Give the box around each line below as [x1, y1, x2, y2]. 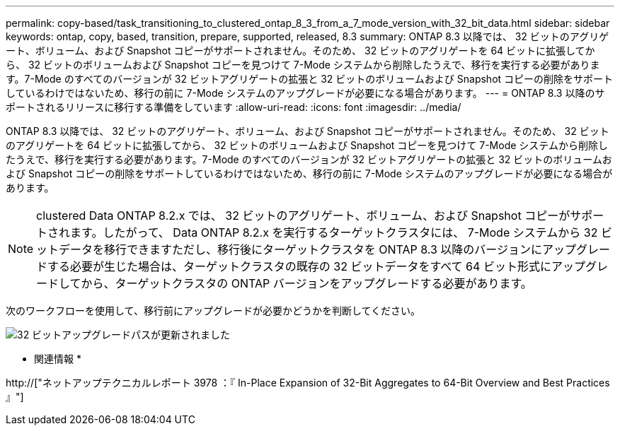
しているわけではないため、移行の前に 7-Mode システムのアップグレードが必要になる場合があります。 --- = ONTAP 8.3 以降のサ [6, 87, 605, 99]
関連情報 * [34, 353, 81, 365]
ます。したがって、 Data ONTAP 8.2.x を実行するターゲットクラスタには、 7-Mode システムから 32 [70, 225, 598, 240]
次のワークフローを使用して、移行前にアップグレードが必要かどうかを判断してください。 [6, 305, 421, 317]
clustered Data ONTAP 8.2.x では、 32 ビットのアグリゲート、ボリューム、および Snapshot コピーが [36, 208, 570, 223]
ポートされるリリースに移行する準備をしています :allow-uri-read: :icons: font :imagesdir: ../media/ [6, 101, 461, 113]
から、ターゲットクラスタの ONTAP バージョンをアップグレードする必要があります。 [81, 276, 532, 290]
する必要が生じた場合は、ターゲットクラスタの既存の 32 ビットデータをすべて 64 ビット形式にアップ [47, 259, 585, 273]
